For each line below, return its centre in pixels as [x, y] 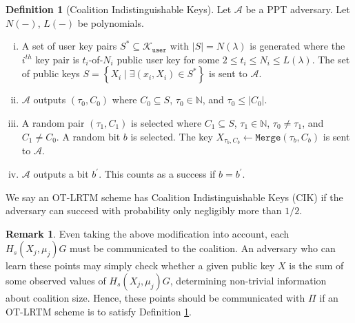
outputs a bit [61, 174]
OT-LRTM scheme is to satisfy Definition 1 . [99, 311]
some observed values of [56, 280]
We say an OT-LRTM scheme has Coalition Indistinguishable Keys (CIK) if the [174, 197]
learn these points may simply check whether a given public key [140, 265]
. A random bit [88, 136]
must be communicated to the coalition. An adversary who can [203, 248]
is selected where [166, 122]
